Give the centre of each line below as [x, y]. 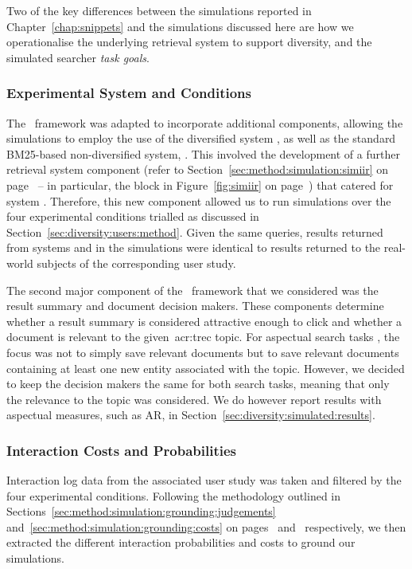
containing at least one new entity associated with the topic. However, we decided [206, 368]
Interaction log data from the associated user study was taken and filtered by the [204, 480]
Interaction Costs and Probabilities [121, 450]
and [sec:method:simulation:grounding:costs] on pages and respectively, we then [206, 526]
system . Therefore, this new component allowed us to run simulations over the [199, 200]
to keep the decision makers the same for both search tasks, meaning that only [198, 384]
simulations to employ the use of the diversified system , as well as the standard [201, 138]
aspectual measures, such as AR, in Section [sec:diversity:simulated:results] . [191, 415]
